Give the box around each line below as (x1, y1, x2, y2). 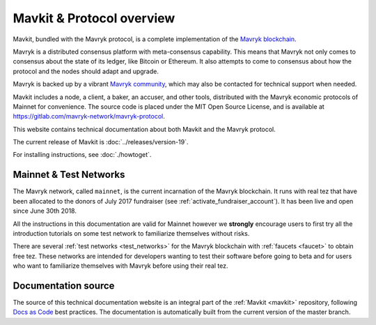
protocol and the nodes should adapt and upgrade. (13, 67, 159, 75)
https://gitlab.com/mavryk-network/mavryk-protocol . (13, 112, 165, 121)
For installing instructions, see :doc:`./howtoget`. (13, 151, 152, 159)
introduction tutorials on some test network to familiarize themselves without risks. (13, 229, 250, 237)
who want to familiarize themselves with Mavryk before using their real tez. (13, 262, 228, 270)
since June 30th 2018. (13, 206, 77, 216)
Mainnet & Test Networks (13, 169, 125, 181)
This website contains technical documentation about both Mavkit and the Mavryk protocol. (13, 125, 276, 133)
